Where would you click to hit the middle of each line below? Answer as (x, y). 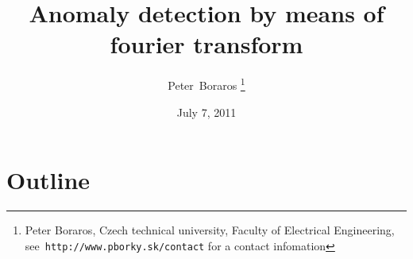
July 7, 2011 (206, 112)
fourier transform (206, 44)
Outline (48, 180)
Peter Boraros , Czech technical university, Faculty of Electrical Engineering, (210, 230)
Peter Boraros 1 (206, 84)
